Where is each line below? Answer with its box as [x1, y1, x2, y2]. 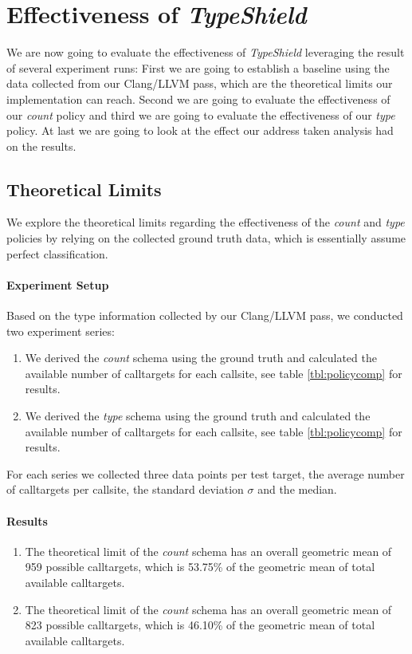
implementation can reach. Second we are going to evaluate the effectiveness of [6, 90, 390, 107]
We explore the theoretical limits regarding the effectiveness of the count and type [6, 214, 405, 230]
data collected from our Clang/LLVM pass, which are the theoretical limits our [6, 75, 393, 92]
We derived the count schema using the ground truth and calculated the [25, 349, 377, 366]
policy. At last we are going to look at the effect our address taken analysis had [6, 122, 394, 139]
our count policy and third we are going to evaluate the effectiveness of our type [6, 106, 395, 123]
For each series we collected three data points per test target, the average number [6, 465, 405, 482]
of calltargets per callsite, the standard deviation [6, 481, 244, 498]
